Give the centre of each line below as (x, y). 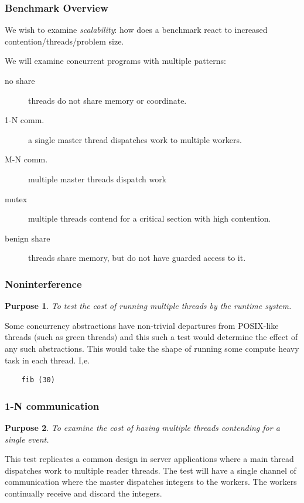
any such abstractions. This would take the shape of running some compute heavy (152, 348)
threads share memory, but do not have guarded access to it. (137, 258)
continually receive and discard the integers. (83, 493)
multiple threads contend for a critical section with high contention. (150, 218)
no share (20, 80)
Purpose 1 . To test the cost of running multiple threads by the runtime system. (148, 306)
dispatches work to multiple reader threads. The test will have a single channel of (151, 470)
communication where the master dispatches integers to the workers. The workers (151, 482)
